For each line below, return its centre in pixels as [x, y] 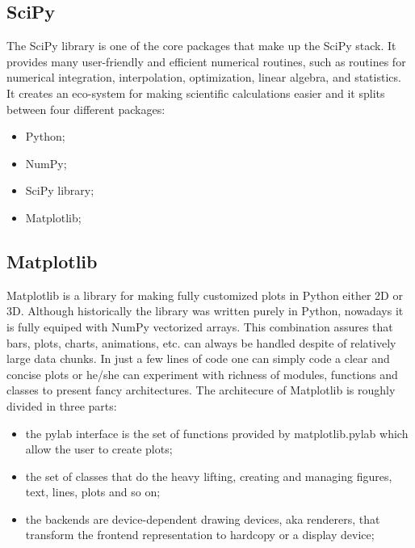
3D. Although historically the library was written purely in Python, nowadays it [205, 311]
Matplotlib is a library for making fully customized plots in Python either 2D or [205, 295]
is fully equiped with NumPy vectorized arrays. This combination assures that [200, 326]
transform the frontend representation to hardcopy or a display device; [200, 535]
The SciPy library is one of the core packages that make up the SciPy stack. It [201, 46]
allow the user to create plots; [99, 449]
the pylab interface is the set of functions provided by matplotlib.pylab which [217, 433]
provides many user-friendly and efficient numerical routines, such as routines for [206, 61]
